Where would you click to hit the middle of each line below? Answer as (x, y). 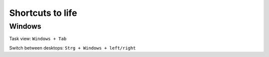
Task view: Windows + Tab (38, 39)
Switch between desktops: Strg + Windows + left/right (72, 48)
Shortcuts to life (43, 13)
